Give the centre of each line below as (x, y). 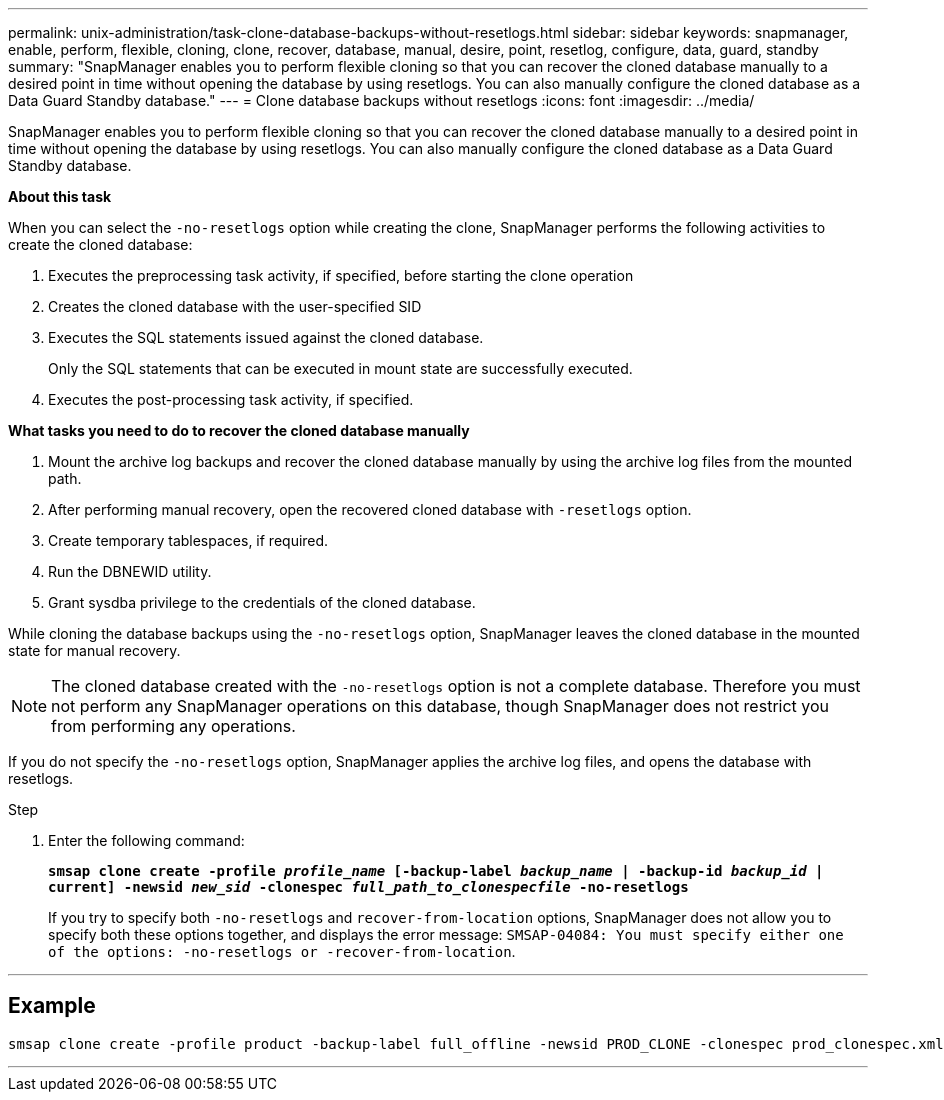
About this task (60, 196)
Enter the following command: (146, 840)
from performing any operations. (173, 726)
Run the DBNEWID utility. (130, 571)
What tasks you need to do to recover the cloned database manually (239, 430)
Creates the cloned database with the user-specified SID (235, 306)
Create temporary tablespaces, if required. (188, 540)
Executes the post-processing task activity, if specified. (231, 399)
